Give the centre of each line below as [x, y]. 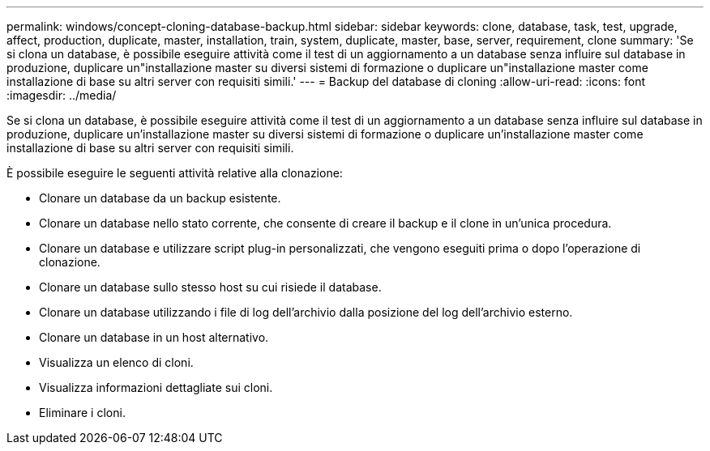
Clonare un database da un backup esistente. [160, 198]
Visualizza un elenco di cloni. [116, 362]
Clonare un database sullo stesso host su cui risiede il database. [210, 287]
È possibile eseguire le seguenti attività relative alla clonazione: [175, 173]
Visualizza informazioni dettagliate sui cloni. [156, 387]
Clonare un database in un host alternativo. [154, 337]
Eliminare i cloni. [82, 413]
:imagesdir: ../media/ [62, 95]
